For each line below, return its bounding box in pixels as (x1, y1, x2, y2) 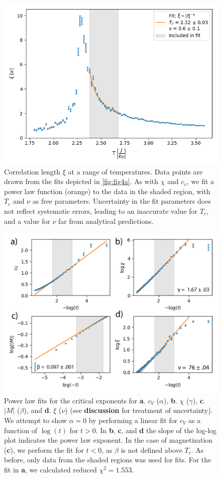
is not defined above (121, 444, 182, 455)
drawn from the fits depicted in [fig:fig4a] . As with (4, 176, 159, 187)
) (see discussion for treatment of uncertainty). (65, 405, 213, 415)
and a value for (4, 215, 50, 226)
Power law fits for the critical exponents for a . (4, 395, 146, 405)
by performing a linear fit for (88, 414, 178, 425)
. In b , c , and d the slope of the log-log (95, 425, 217, 435)
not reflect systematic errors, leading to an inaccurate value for (4, 205, 198, 216)
